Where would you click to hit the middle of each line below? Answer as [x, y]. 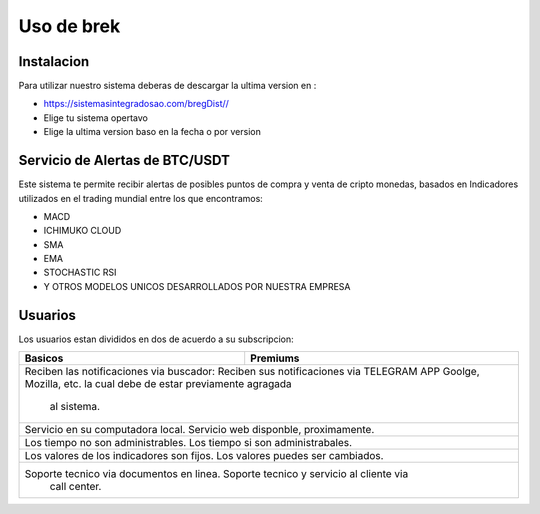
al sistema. [74, 407]
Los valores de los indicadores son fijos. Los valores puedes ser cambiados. [204, 456]
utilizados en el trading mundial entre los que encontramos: [141, 198]
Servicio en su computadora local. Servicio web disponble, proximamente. [199, 430]
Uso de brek [69, 26]
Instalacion [54, 61]
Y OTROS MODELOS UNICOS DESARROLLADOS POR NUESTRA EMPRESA [197, 286]
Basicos [44, 358]
